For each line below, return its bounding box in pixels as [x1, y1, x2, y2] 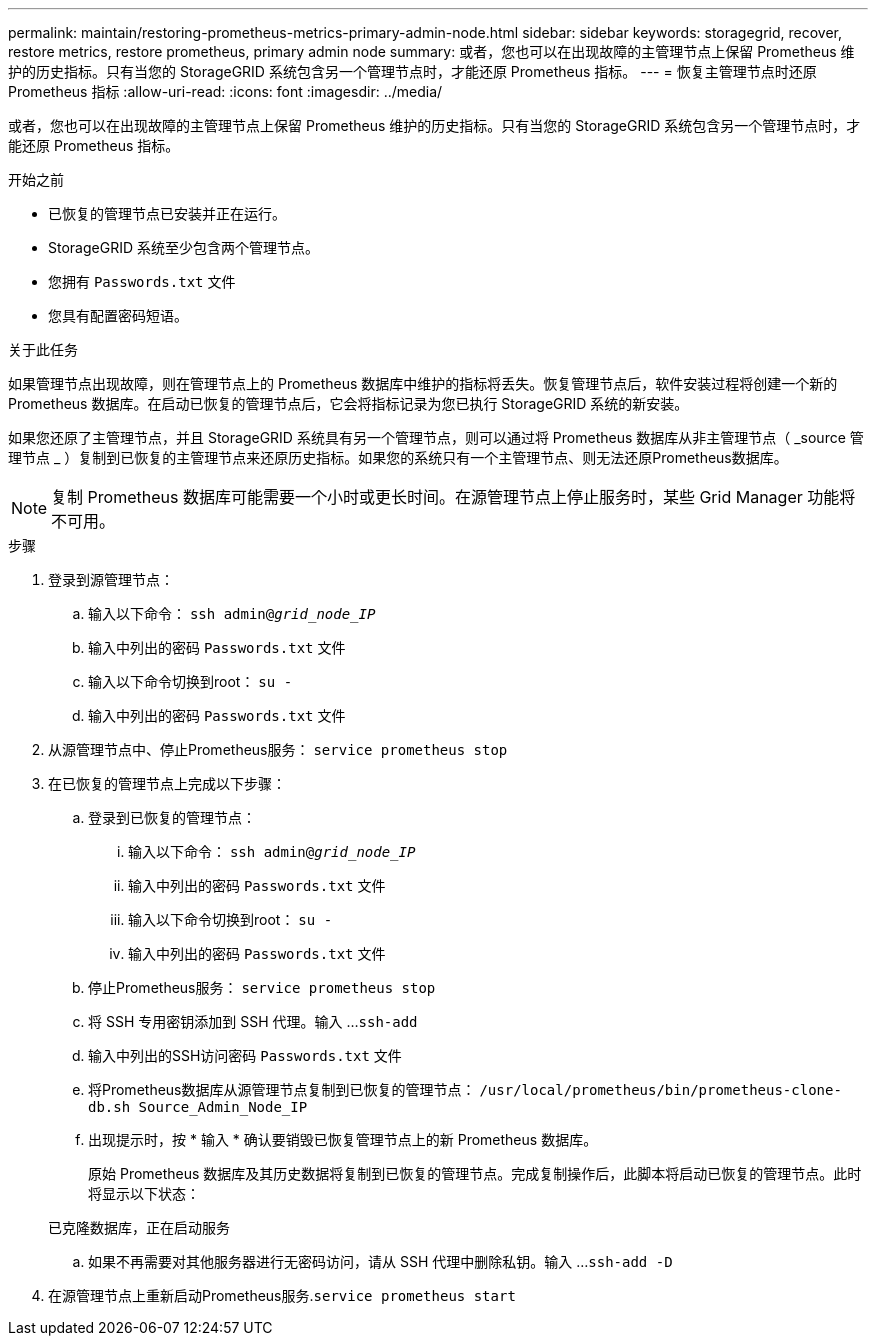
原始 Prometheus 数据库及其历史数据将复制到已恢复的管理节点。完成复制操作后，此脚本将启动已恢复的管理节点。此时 [88, 1165, 862, 1182]
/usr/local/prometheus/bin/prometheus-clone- [479, 1082, 842, 1098]
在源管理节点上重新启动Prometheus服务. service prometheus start [48, 1287, 516, 1304]
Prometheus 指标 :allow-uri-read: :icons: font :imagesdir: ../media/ [8, 83, 443, 100]
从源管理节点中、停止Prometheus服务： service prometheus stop [48, 741, 508, 758]
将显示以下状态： [88, 1185, 200, 1202]
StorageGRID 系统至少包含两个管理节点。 [48, 239, 319, 256]
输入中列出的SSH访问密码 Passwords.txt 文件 [88, 1047, 402, 1064]
